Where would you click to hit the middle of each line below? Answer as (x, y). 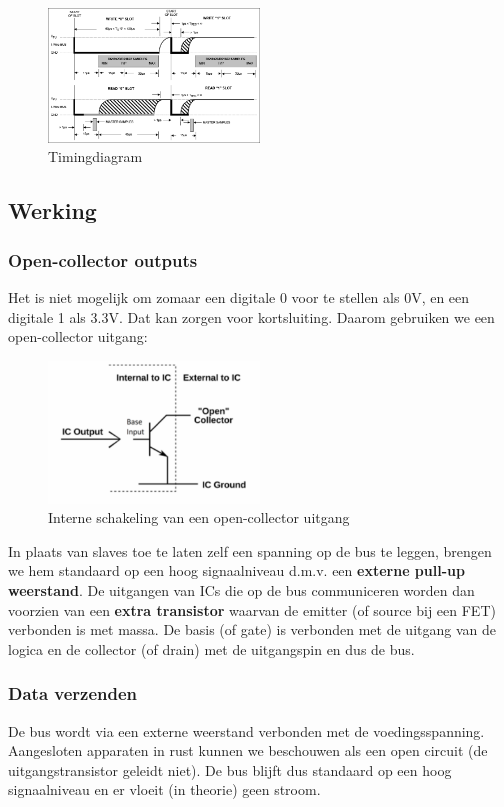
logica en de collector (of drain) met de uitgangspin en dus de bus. (211, 648)
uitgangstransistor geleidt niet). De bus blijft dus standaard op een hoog (230, 769)
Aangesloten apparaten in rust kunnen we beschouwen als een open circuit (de (248, 750)
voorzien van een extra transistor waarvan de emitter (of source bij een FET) (252, 609)
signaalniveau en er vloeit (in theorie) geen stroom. (164, 789)
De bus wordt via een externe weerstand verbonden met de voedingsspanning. (246, 730)
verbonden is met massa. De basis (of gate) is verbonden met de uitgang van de (252, 629)
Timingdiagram (95, 156)
